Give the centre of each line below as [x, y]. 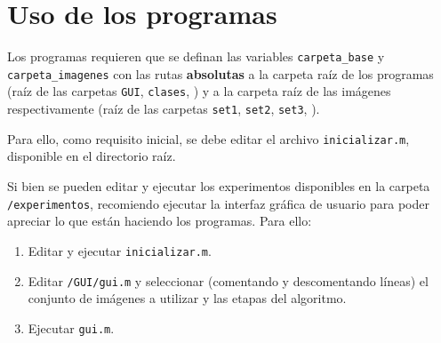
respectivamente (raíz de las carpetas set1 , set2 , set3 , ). [164, 109]
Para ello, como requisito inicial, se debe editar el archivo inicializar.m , [208, 138]
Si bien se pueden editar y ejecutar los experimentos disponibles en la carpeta [219, 186]
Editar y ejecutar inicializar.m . [120, 250]
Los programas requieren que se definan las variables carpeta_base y [196, 56]
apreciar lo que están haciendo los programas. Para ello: [160, 221]
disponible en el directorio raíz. [92, 156]
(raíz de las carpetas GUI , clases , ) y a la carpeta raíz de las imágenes [199, 91]
